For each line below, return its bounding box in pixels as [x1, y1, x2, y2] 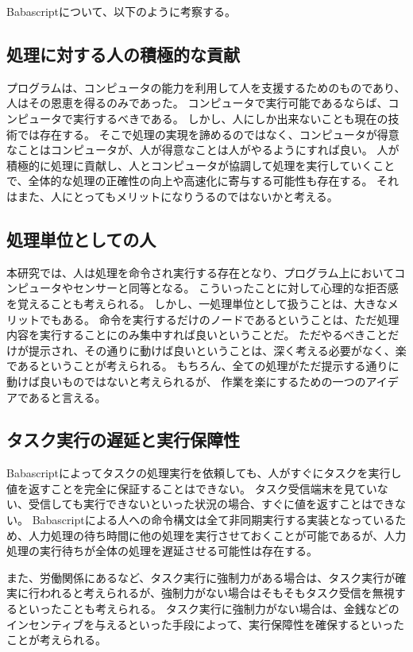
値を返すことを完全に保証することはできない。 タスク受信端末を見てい [6, 480, 377, 496]
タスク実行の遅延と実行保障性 [6, 427, 240, 452]
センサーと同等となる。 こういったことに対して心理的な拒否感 [72, 280, 399, 296]
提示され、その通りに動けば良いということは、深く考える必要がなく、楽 [28, 341, 407, 358]
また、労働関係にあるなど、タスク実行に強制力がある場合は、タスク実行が [6, 569, 396, 585]
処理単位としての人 [6, 226, 156, 251]
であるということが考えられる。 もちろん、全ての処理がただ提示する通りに [6, 357, 399, 374]
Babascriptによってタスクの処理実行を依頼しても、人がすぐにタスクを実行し [6, 465, 402, 481]
